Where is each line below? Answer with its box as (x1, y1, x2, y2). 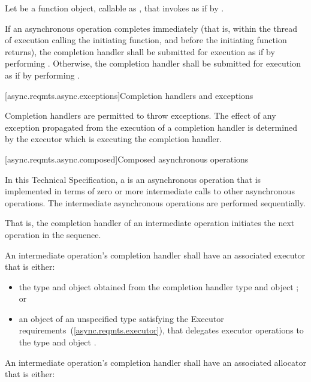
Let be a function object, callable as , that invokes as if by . (5, 2, 224, 14)
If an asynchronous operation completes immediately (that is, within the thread (5, 22, 298, 34)
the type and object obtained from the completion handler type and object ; (19, 280, 299, 293)
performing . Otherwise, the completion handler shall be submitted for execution (5, 57, 301, 70)
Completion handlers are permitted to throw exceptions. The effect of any (5, 109, 276, 122)
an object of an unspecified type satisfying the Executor (19, 312, 224, 324)
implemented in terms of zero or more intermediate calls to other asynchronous (5, 185, 295, 197)
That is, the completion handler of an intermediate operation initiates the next (5, 216, 295, 229)
